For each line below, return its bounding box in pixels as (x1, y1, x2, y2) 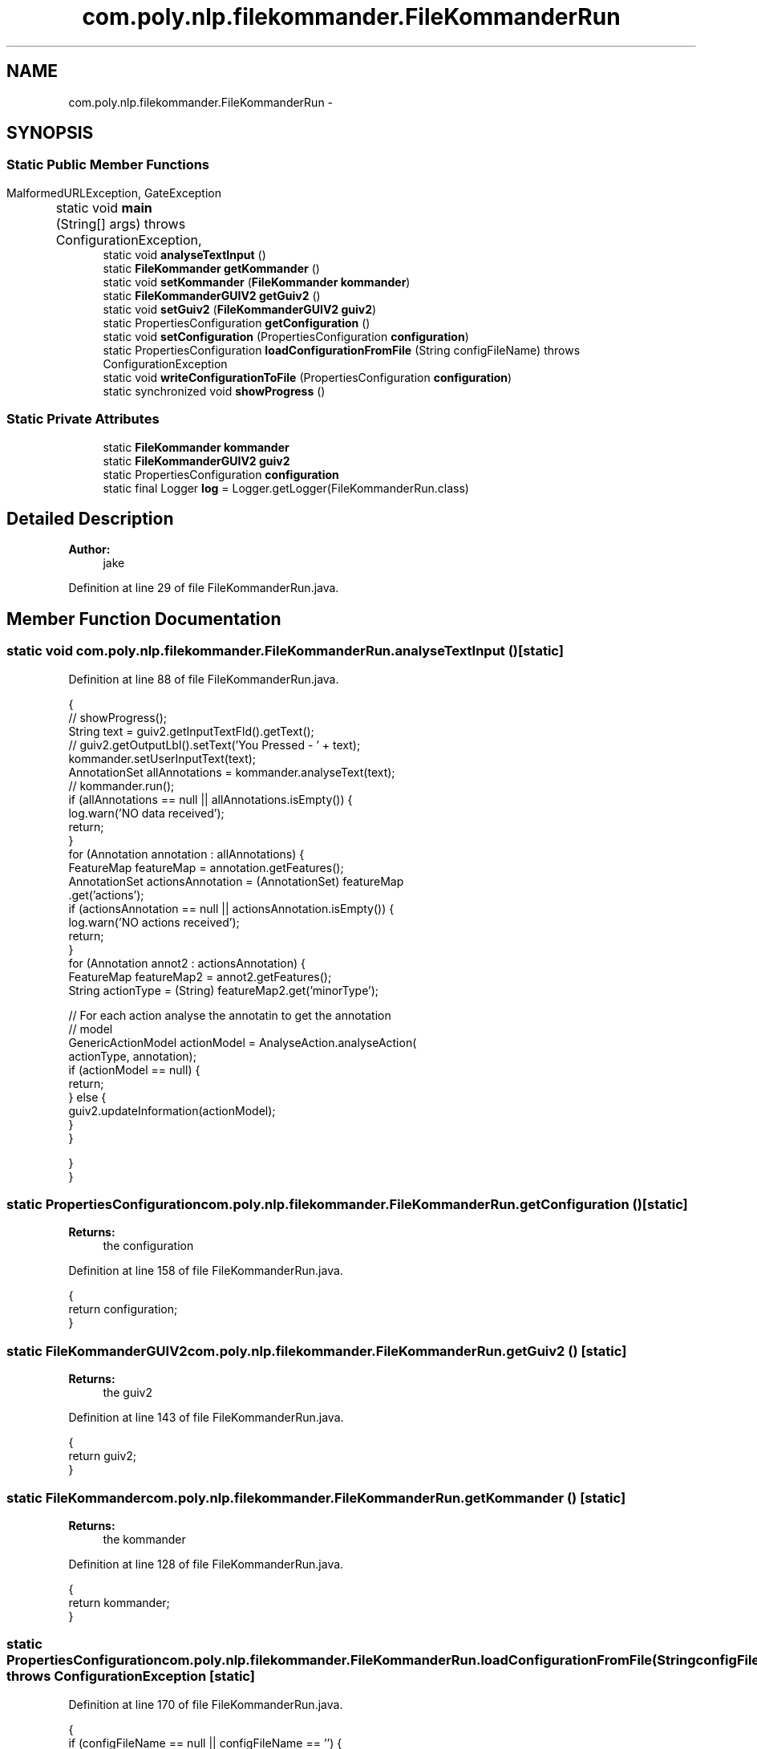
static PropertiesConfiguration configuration (103, 467, 339, 481)
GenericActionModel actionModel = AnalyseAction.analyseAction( (68, 1035, 417, 1049)
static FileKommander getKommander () (103, 261, 320, 275)
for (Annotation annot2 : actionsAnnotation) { (68, 956, 306, 970)
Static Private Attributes (6, 411, 160, 428)
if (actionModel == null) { (68, 1062, 200, 1077)
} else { (68, 1090, 107, 1104)
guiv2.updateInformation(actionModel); (68, 1103, 276, 1118)
